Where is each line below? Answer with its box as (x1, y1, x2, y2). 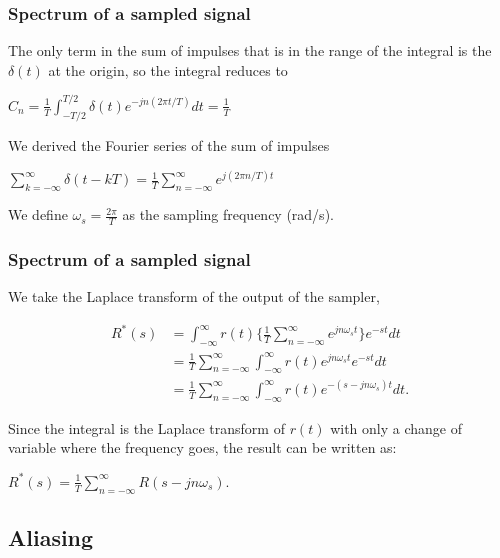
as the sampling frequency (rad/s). (122, 204, 334, 225)
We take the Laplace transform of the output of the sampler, (8, 286, 380, 307)
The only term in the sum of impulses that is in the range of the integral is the (8, 40, 492, 61)
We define (8, 204, 68, 225)
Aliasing (8, 522, 94, 553)
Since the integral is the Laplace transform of (8, 417, 285, 438)
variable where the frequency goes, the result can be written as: (8, 437, 397, 458)
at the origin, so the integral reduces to (48, 59, 288, 80)
